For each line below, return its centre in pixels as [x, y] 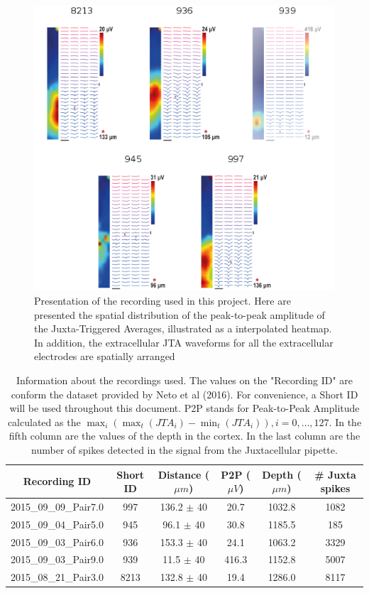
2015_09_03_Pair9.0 [57, 559]
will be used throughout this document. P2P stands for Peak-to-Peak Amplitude [184, 408]
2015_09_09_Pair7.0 [57, 506]
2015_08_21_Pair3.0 [57, 577]
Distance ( [184, 474]
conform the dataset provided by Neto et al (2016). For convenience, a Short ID [184, 394]
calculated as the [44, 421]
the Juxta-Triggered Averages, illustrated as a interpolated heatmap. [183, 328]
